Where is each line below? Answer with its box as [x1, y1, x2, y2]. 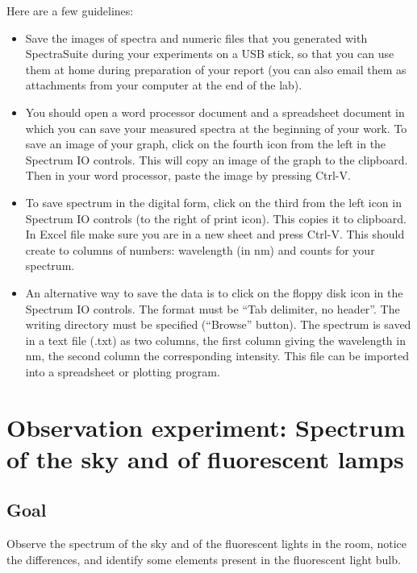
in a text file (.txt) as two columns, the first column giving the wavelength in [25, 331, 406, 348]
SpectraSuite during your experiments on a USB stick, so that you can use [25, 45, 394, 62]
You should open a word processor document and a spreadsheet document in [25, 103, 405, 120]
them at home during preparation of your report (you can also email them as [25, 60, 407, 77]
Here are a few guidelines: [6, 2, 134, 19]
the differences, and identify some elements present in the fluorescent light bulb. [6, 550, 401, 567]
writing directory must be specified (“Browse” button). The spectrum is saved [25, 316, 411, 333]
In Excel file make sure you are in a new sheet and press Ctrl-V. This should [25, 226, 405, 243]
